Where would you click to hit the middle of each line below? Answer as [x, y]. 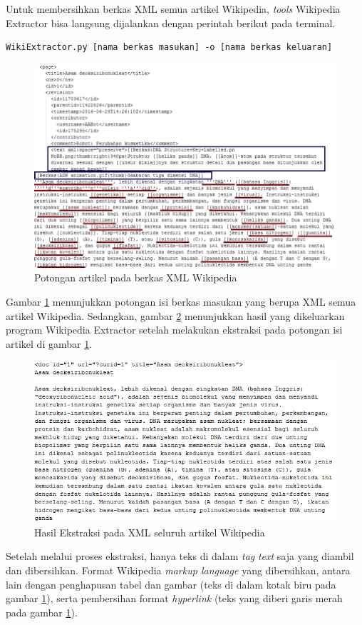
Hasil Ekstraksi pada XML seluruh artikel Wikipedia [150, 532]
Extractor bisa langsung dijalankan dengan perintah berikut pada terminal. [171, 22]
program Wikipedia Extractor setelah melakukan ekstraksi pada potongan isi [174, 330]
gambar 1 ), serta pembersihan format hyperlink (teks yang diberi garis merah [174, 598]
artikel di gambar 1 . [49, 343]
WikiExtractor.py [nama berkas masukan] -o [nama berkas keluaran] [169, 47]
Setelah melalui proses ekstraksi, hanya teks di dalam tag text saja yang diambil [180, 556]
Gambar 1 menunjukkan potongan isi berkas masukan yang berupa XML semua [181, 301]
